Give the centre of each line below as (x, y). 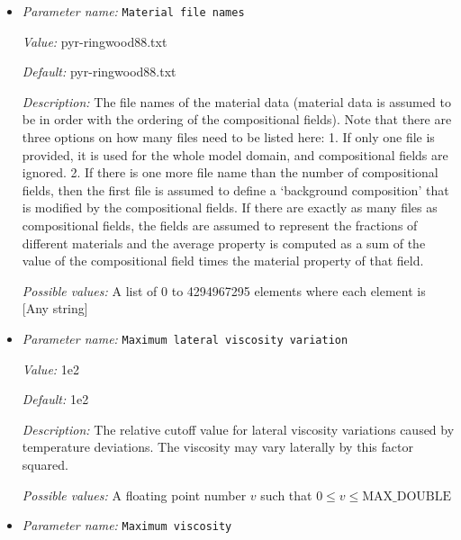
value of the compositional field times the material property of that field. (223, 261)
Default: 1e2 (55, 399)
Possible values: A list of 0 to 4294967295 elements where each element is (224, 290)
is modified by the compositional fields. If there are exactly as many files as (230, 207)
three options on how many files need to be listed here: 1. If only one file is (228, 137)
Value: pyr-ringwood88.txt (95, 41)
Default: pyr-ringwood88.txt (99, 72)
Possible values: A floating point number (134, 495)
